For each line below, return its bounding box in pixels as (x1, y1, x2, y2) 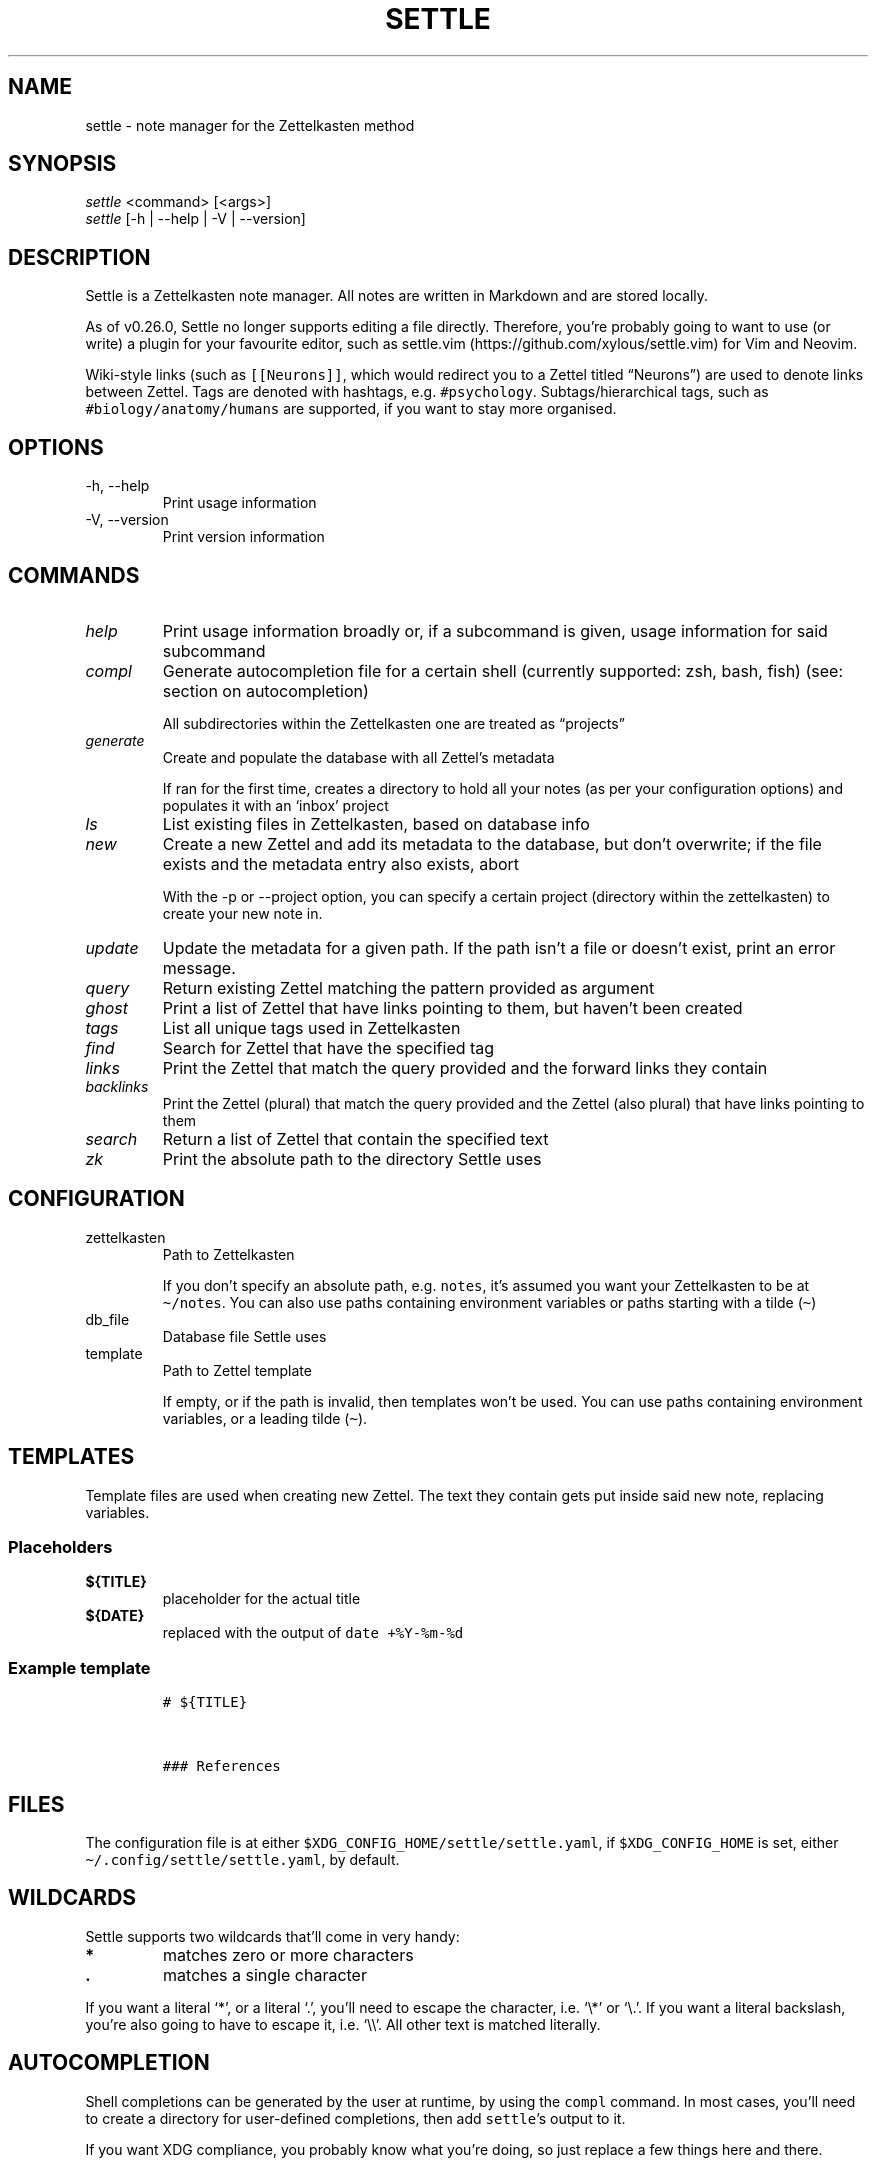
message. (162, 957, 236, 978)
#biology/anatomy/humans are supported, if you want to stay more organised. (85, 400, 617, 418)
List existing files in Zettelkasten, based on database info (162, 813, 590, 834)
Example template (8, 1657, 151, 1678)
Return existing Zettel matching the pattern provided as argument (162, 977, 655, 998)
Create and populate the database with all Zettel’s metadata (162, 748, 555, 766)
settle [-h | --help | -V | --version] (85, 210, 306, 228)
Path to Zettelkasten (162, 1245, 295, 1263)
